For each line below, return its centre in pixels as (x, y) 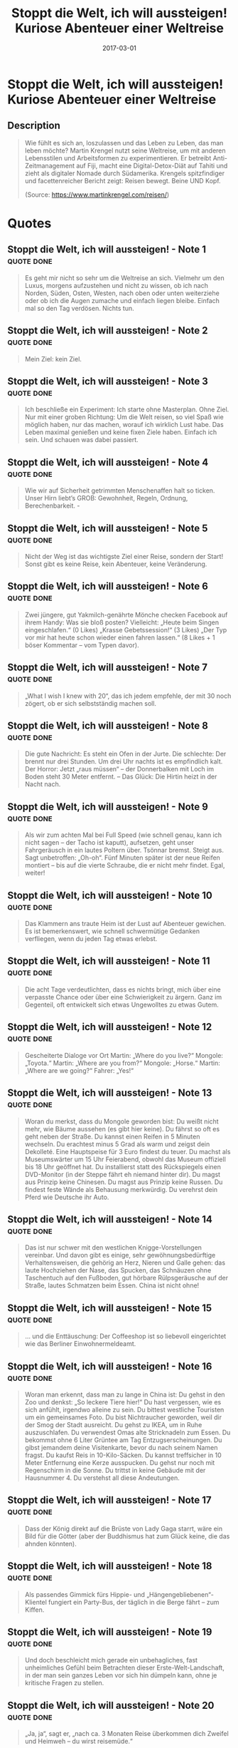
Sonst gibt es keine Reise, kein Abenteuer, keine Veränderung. (116, 564)
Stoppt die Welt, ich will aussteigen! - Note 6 (108, 586)
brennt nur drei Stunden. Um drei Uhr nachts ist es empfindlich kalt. (124, 761)
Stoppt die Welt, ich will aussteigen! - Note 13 (110, 1093)
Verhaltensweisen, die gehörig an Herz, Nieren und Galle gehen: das (125, 1263)
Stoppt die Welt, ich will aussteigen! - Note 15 (110, 1308)
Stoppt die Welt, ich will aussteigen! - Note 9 (108, 807)
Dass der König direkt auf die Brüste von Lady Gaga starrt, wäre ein (124, 1528)
